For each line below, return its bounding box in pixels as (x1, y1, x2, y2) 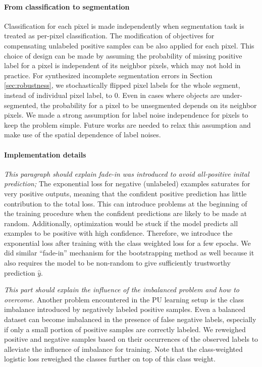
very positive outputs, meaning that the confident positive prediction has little (4, 188, 247, 198)
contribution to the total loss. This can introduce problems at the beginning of (4, 198, 247, 208)
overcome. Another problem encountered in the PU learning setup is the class (4, 294, 244, 304)
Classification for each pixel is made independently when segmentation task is (4, 20, 244, 31)
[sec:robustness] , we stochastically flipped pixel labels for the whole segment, (4, 80, 240, 90)
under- (222, 89, 242, 100)
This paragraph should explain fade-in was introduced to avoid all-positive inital (4, 168, 249, 179)
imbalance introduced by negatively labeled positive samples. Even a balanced (4, 304, 246, 314)
